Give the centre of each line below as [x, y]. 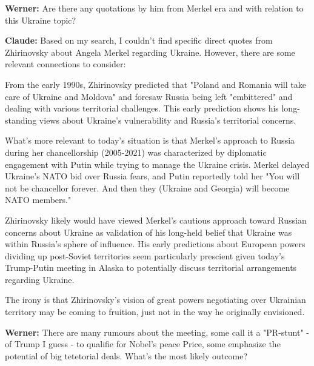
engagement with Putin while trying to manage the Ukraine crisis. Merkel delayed [157, 164]
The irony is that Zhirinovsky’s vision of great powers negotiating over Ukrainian [155, 300]
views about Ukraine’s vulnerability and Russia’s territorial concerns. [168, 120]
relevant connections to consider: [65, 64]
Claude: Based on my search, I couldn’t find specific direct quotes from [139, 40]
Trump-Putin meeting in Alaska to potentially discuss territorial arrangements [151, 268]
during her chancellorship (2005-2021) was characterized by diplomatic [136, 152]
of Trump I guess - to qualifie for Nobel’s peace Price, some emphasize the [143, 344]
